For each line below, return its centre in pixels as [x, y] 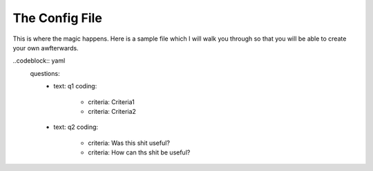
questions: [45, 73]
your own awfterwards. [46, 48]
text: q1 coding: [75, 86]
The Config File [58, 18]
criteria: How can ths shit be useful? [139, 152]
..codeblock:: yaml [39, 61]
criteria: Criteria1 [111, 102]
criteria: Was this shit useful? [129, 143]
